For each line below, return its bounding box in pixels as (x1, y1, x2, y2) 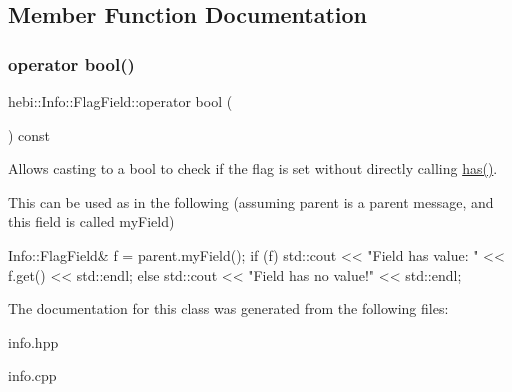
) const (8, 124, 51, 145)
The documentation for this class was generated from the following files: (8, 298, 449, 319)
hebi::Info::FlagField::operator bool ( (8, 91, 233, 111)
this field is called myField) (8, 211, 175, 232)
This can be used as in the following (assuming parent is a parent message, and (8, 191, 494, 212)
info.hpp (8, 331, 59, 352)
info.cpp (8, 365, 57, 386)
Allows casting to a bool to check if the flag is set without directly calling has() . (8, 158, 498, 179)
